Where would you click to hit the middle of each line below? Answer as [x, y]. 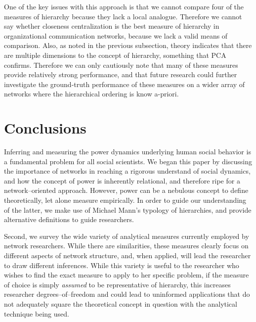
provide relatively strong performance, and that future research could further [121, 74]
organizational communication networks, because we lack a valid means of [116, 35]
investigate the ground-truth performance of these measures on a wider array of [125, 84]
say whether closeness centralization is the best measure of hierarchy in [112, 26]
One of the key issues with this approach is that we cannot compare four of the [124, 6]
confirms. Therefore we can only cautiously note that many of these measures [121, 65]
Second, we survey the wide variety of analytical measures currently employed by [127, 236]
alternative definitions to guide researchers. [69, 219]
